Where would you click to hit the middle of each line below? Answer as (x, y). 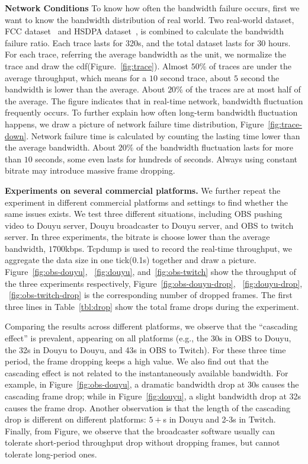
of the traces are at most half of (243, 89)
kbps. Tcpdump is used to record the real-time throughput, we (178, 248)
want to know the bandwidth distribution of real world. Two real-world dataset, (150, 19)
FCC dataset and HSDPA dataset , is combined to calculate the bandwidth (145, 31)
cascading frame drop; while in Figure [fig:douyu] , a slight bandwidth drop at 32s (153, 396)
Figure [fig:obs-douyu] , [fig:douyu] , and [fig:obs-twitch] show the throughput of (150, 272)
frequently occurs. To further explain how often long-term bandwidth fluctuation (151, 112)
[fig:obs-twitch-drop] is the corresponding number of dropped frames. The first (151, 295)
